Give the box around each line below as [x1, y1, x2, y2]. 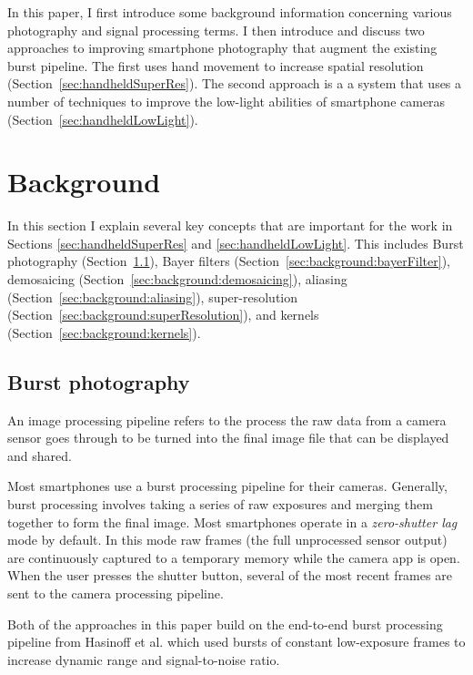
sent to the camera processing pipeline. [7, 583, 224, 602]
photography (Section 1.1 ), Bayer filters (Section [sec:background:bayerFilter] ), [7, 251, 450, 271]
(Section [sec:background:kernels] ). [7, 322, 201, 342]
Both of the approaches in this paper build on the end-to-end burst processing [7, 614, 443, 633]
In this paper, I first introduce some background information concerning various [7, 3, 452, 21]
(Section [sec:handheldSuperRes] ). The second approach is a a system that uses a [7, 74, 462, 93]
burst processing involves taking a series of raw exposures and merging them [7, 495, 433, 514]
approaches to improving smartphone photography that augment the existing [7, 38, 438, 57]
